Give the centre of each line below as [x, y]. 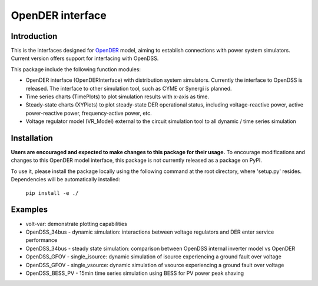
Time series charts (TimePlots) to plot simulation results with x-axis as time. [117, 97]
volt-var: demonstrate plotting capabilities [77, 224]
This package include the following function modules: [76, 69]
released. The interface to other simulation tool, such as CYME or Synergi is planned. [129, 88]
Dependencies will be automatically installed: [66, 179]
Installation [32, 138]
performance [42, 240]
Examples [29, 210]
